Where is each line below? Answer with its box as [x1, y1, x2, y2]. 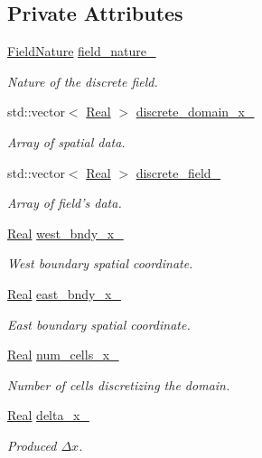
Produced [7, 435, 57, 454]
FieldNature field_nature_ [7, 42, 156, 61]
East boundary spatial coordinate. [7, 314, 191, 333]
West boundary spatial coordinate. [7, 254, 193, 273]
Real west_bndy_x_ [7, 223, 124, 242]
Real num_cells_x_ [7, 345, 119, 364]
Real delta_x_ [7, 406, 89, 425]
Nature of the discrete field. [7, 71, 158, 90]
